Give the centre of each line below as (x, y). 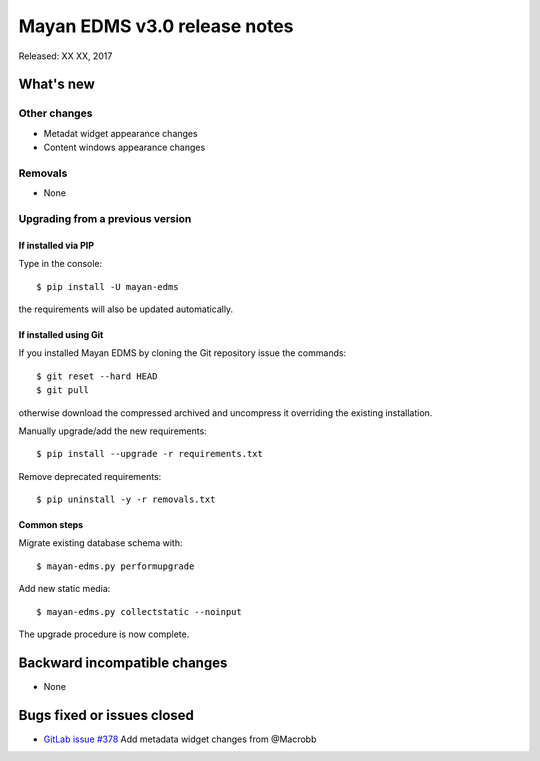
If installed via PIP (56, 245)
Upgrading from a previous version (105, 218)
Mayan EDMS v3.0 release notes (156, 26)
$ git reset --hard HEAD (97, 376)
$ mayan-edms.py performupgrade (115, 566)
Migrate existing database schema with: (100, 543)
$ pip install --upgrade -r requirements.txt (150, 454)
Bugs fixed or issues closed (106, 715)
